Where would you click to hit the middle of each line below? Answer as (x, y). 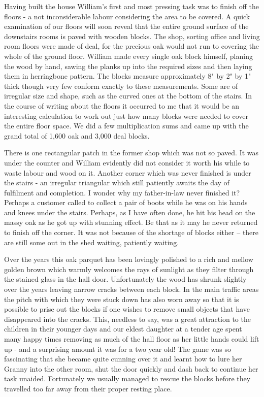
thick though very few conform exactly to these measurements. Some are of (121, 86)
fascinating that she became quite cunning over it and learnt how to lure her (123, 359)
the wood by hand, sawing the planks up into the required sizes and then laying (128, 66)
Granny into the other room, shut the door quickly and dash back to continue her (131, 368)
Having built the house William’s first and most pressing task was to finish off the (132, 6)
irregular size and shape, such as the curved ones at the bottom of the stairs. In (128, 96)
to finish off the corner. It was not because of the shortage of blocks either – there (131, 232)
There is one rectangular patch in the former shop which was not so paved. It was (131, 153)
